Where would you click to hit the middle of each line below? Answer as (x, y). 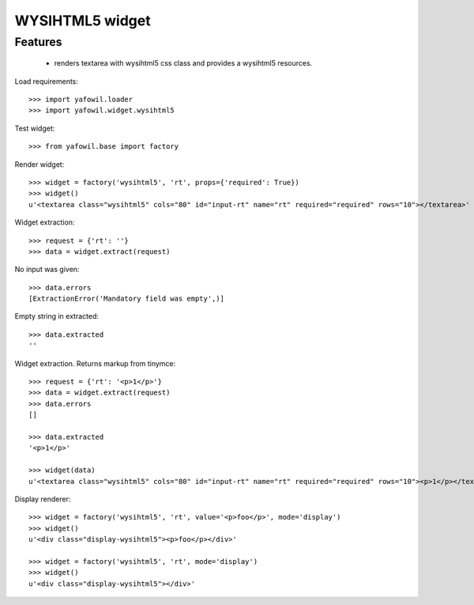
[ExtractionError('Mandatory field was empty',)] (127, 299)
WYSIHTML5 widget (83, 21)
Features (38, 42)
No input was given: (47, 270)
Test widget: (35, 128)
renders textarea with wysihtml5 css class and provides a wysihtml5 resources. (183, 63)
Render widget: (39, 164)
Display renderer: (43, 499)
